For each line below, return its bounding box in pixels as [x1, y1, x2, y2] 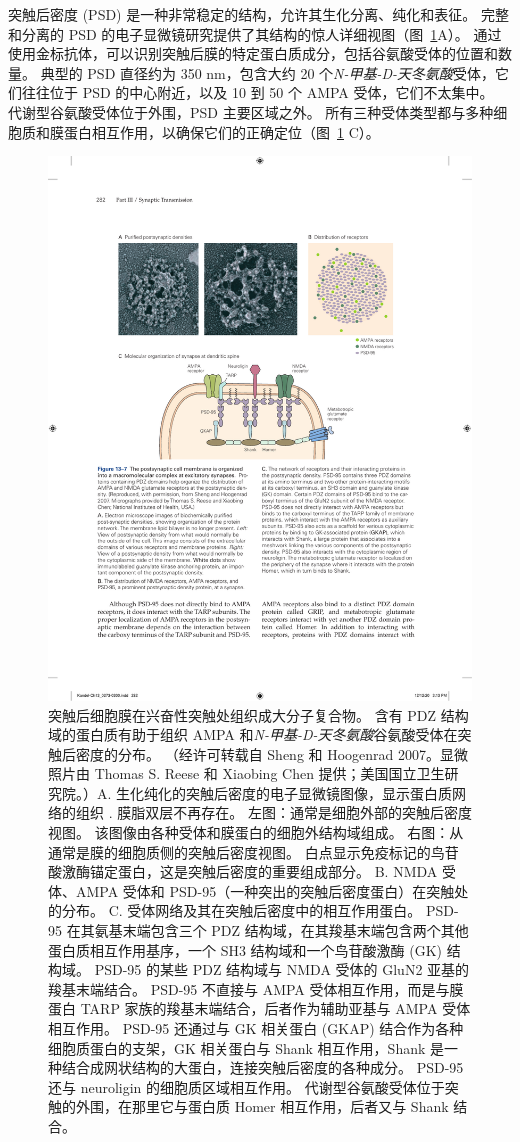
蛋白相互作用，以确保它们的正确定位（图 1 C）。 [63, 121, 380, 142]
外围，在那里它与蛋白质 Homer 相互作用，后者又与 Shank [75, 1096, 449, 1117]
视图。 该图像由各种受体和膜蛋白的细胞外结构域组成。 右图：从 [48, 822, 464, 843]
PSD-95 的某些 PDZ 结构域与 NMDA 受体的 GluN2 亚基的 [94, 959, 470, 980]
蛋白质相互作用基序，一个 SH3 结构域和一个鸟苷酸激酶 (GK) [48, 939, 443, 960]
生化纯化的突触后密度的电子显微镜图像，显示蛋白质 [116, 782, 453, 803]
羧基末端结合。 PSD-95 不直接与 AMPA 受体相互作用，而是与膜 [48, 978, 464, 999]
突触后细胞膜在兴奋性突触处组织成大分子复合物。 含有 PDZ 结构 [48, 704, 469, 725]
